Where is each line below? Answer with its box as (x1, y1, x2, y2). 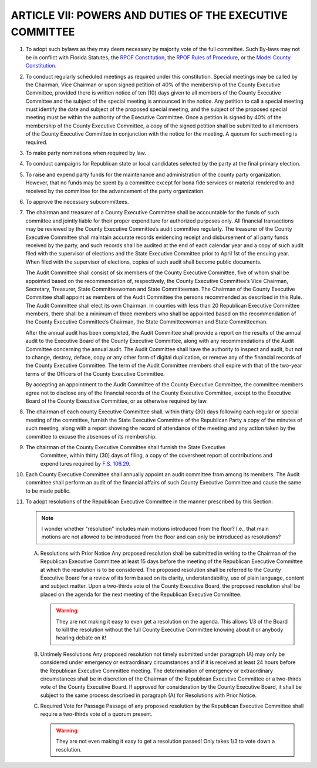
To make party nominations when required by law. (25, 150, 147, 157)
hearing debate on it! (56, 634, 107, 641)
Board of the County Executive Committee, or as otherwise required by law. (25, 397, 208, 405)
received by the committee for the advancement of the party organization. (25, 187, 205, 194)
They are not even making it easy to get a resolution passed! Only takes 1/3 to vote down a (56, 737, 275, 745)
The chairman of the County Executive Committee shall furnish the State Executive (25, 443, 226, 450)
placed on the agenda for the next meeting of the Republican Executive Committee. (40, 591, 242, 598)
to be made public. (25, 487, 71, 494)
